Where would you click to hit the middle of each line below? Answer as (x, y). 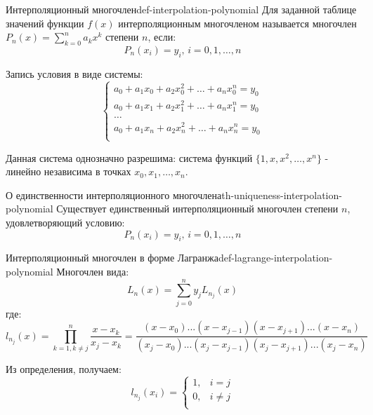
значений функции (45, 23)
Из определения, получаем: (64, 369)
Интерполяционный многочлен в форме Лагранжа (112, 258)
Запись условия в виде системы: (74, 73)
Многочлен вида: (93, 271)
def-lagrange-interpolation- (275, 258)
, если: (162, 37)
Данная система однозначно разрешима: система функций (129, 157)
